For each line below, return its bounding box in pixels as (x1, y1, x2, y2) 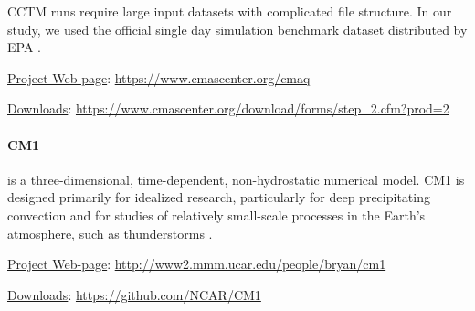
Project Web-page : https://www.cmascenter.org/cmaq (7, 68, 311, 87)
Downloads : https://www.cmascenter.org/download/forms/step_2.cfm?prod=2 (7, 99, 449, 118)
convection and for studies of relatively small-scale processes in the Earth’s (7, 205, 426, 224)
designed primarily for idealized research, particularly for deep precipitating (7, 188, 430, 207)
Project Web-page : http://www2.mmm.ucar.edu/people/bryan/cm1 (7, 254, 386, 273)
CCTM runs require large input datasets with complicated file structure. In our (7, 2, 452, 20)
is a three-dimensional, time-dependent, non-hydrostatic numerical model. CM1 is (7, 169, 465, 188)
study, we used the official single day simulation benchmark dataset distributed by (7, 19, 468, 38)
